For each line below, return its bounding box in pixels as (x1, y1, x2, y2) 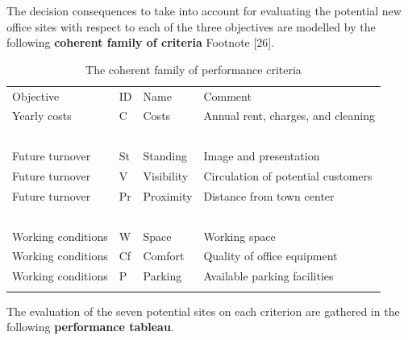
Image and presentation (203, 147, 320, 164)
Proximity (143, 187, 193, 204)
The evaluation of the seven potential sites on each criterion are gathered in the (6, 302, 400, 319)
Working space (203, 227, 276, 244)
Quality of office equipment (203, 247, 338, 264)
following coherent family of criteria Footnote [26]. (6, 34, 275, 51)
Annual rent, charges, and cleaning (203, 107, 375, 124)
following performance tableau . (6, 318, 174, 335)
